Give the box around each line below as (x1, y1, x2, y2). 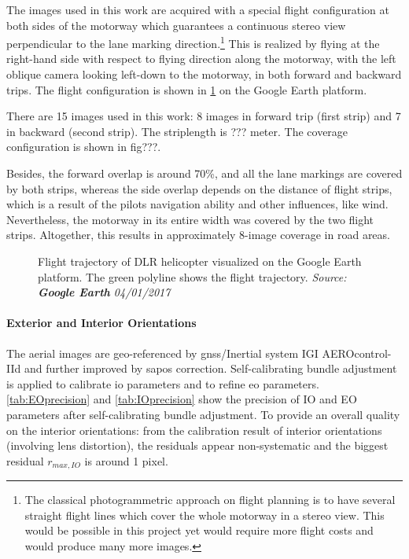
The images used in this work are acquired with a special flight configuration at (6, 2, 389, 17)
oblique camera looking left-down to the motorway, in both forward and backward (6, 66, 402, 83)
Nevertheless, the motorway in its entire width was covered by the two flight (6, 211, 374, 227)
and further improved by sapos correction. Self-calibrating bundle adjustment (24, 360, 397, 377)
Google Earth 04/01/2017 (38, 284, 171, 300)
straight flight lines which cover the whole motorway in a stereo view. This (24, 506, 385, 523)
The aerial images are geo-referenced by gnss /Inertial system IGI (6, 344, 319, 361)
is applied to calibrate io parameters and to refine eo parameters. (6, 375, 319, 392)
